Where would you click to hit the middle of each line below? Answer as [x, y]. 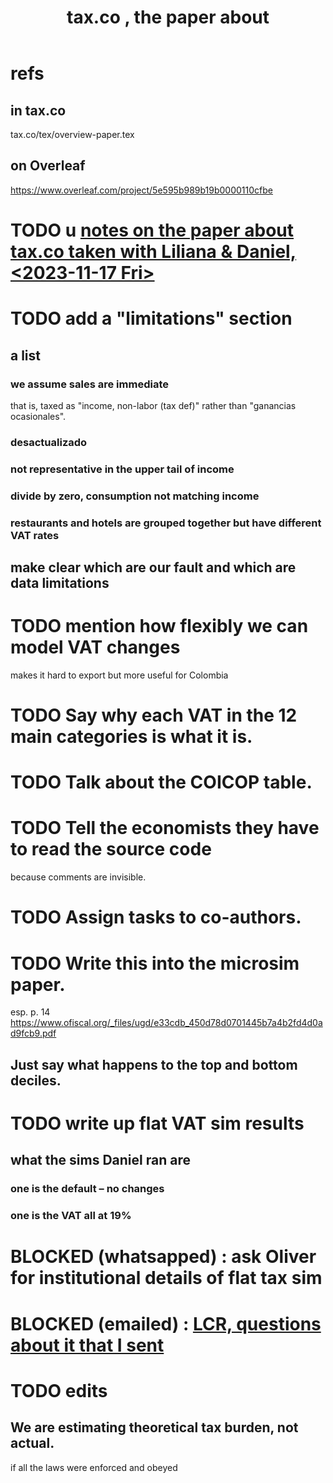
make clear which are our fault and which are [153, 567]
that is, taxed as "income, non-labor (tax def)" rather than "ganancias [153, 405]
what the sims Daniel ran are [100, 1160]
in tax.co [38, 110]
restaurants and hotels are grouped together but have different [166, 523]
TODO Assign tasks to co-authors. [156, 917]
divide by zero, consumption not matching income [135, 496]
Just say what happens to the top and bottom [154, 1064]
